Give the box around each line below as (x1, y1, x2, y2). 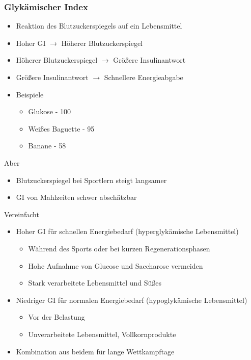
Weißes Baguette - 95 (28, 123, 95, 134)
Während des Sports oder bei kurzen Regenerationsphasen (28, 243, 210, 253)
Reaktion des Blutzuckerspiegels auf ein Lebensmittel (16, 20, 182, 31)
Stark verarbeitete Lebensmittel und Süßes (28, 277, 162, 288)
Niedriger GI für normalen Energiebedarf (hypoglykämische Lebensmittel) (16, 294, 247, 305)
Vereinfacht (4, 209, 39, 219)
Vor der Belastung (28, 312, 85, 322)
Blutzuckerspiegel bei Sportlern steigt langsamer (16, 174, 167, 185)
